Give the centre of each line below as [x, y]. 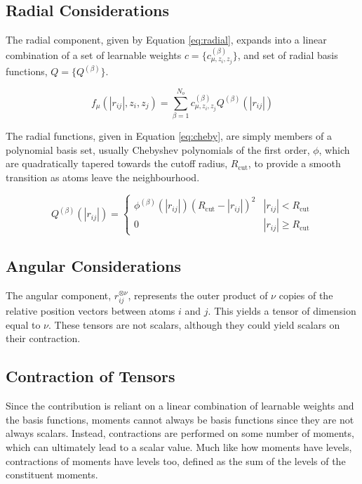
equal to [23, 324]
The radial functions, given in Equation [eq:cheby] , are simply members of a [169, 136]
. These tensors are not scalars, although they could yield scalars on [194, 324]
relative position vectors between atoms [90, 311]
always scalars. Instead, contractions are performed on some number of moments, [180, 433]
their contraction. [43, 338]
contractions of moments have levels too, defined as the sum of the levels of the [176, 460]
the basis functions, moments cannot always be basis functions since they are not [180, 419]
